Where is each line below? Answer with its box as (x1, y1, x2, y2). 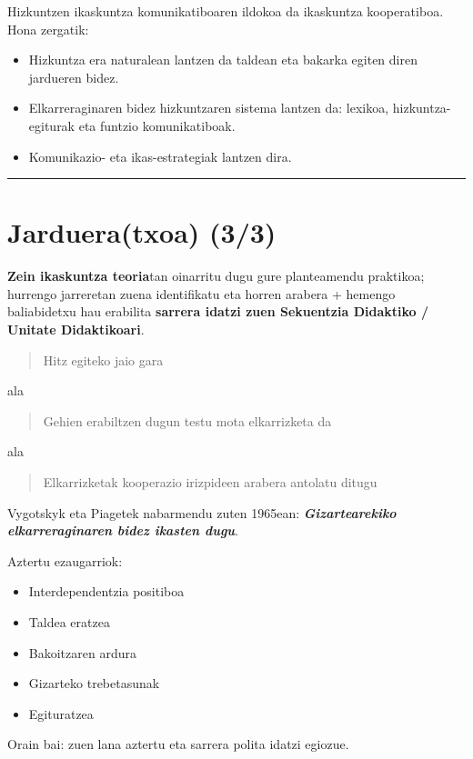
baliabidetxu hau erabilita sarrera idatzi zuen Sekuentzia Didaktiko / (7, 302, 428, 321)
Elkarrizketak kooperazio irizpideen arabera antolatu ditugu (43, 473, 377, 492)
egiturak (28, 115, 75, 135)
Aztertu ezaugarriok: (7, 551, 123, 570)
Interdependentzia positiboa (28, 582, 185, 601)
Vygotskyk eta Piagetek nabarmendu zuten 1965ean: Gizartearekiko (7, 503, 397, 522)
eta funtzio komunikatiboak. (78, 115, 236, 135)
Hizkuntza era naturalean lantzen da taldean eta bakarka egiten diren (28, 50, 418, 69)
